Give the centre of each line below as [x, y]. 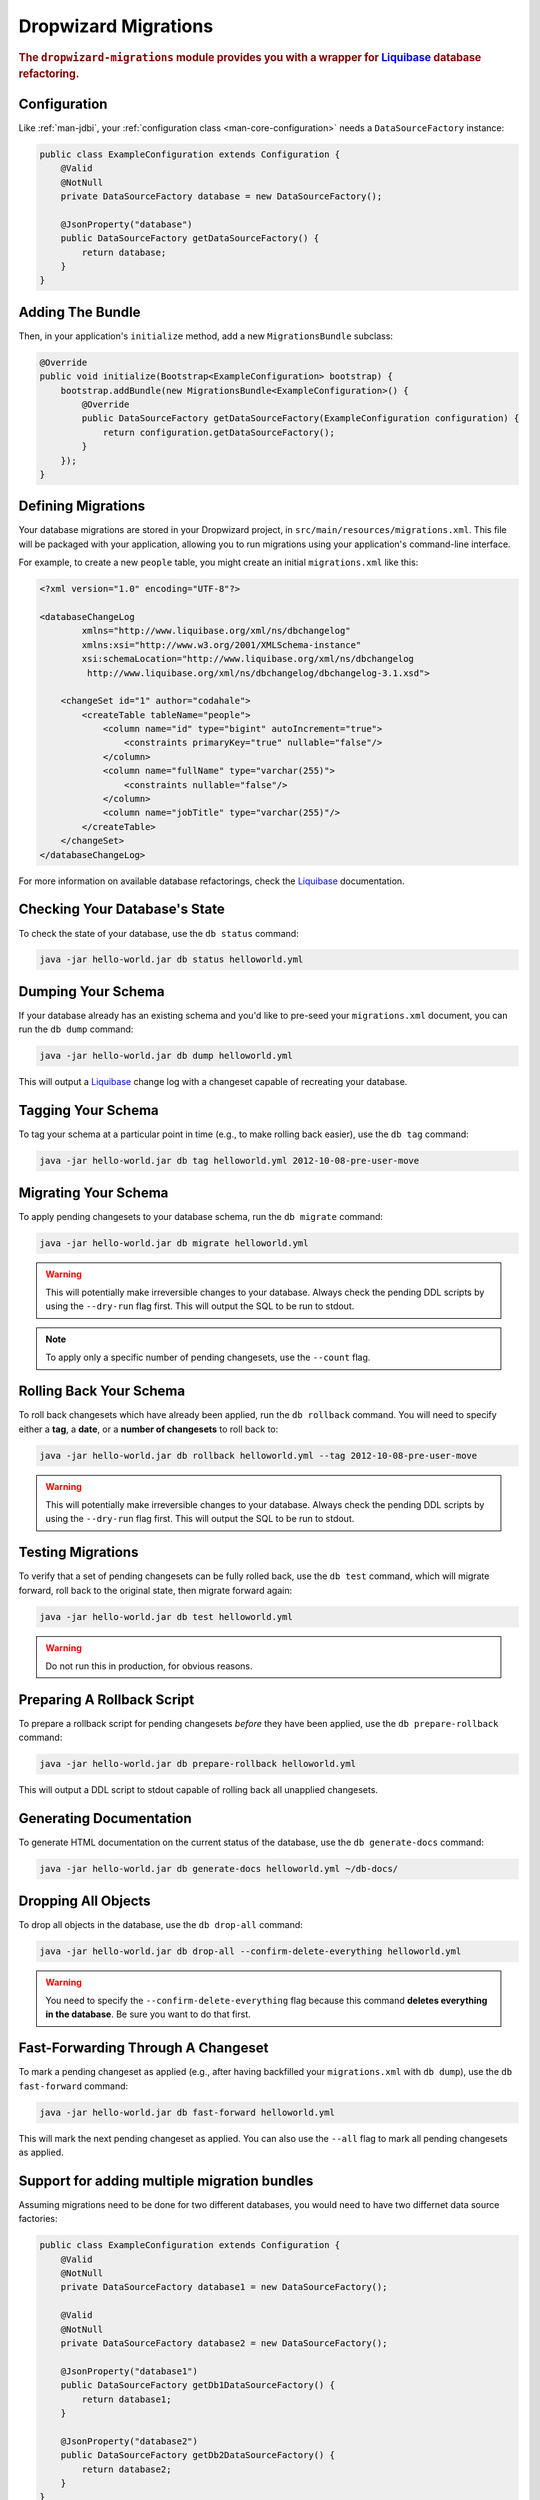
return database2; [126, 2469]
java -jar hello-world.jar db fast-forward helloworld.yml [187, 2112]
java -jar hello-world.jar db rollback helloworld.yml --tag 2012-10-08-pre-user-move [258, 1455]
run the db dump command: [76, 1029]
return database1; [126, 2399]
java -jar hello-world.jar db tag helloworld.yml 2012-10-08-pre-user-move [229, 1161]
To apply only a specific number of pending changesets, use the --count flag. [208, 1357]
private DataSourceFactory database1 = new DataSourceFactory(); [224, 2287]
